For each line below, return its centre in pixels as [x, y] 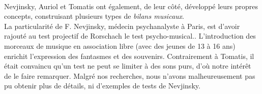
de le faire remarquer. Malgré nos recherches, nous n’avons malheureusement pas [130, 75]
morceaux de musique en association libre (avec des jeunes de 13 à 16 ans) [120, 45]
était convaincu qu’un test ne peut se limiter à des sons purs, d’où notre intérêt [128, 66]
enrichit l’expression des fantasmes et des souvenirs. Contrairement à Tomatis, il [129, 56]
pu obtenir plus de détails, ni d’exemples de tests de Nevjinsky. [102, 86]
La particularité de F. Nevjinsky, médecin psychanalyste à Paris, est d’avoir [122, 26]
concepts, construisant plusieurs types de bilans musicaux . [94, 16]
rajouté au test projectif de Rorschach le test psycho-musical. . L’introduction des [130, 36]
